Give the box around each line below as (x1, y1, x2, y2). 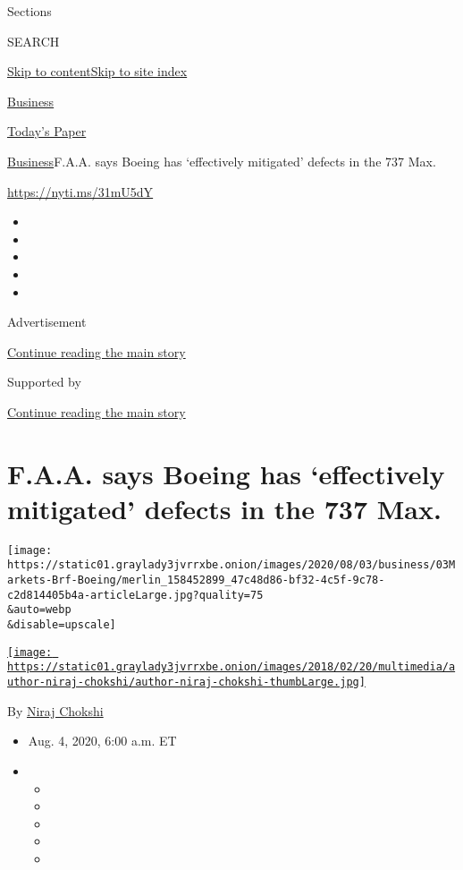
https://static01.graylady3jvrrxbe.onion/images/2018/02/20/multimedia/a (7, 661, 456, 674)
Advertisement (7, 312, 87, 331)
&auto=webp (7, 603, 72, 617)
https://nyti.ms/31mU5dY (7, 182, 154, 200)
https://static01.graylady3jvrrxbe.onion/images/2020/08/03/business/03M (7, 559, 456, 572)
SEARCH (7, 31, 60, 50)
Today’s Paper (7, 122, 87, 141)
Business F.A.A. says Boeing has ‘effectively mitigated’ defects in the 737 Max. (7, 151, 436, 170)
